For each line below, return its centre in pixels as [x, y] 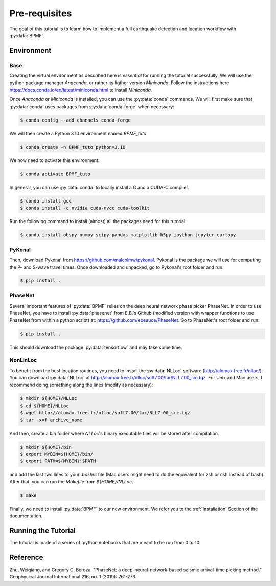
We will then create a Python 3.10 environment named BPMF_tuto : [78, 133]
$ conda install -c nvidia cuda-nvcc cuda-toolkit [85, 208]
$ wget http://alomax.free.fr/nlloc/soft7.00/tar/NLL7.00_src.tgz [105, 413]
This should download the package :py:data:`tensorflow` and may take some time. [96, 347]
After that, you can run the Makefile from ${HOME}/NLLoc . [72, 481]
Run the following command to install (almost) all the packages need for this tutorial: [98, 221]
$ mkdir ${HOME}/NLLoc [49, 398]
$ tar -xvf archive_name [51, 420]
